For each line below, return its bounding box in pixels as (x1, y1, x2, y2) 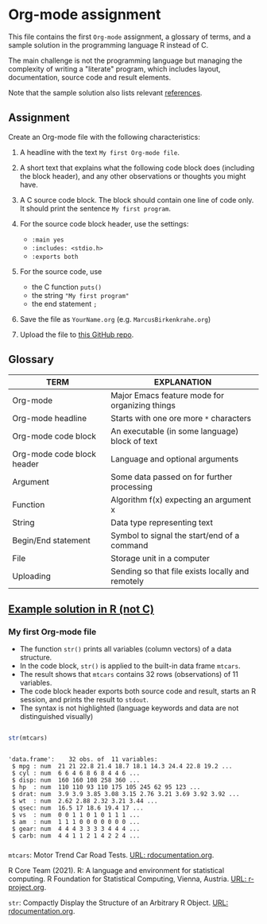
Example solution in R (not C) (8, 602, 155, 616)
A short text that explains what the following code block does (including (19, 163, 255, 172)
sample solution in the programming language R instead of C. (8, 40, 209, 49)
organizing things (110, 400, 176, 411)
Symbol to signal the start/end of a (110, 530, 240, 541)
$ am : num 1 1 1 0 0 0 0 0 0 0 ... (11, 818, 141, 826)
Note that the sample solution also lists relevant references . (8, 87, 203, 97)
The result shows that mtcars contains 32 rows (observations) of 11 (19, 670, 238, 679)
